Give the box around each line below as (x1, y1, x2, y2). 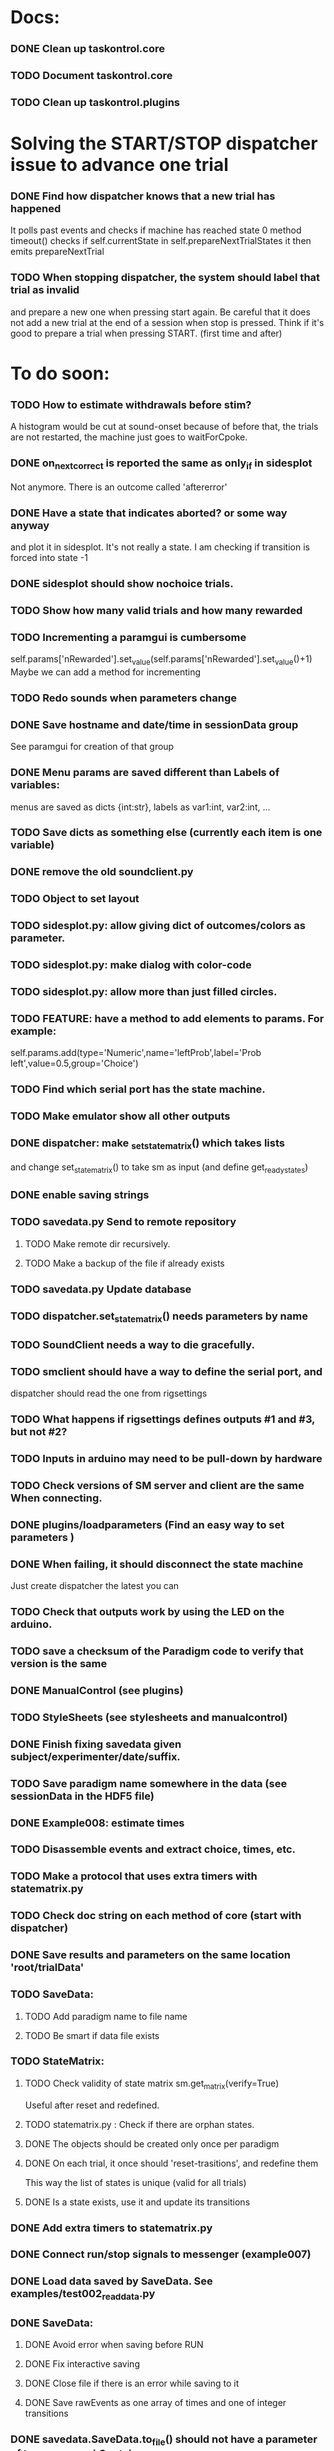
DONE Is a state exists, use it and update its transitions (24, 2196, 251, 2208)
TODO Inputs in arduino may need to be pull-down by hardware (10, 1451, 323, 1465)
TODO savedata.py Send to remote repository (10, 1215, 237, 1229)
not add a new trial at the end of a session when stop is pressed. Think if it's (10, 316, 325, 328)
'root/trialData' (10, 1961, 85, 1975)
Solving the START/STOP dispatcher (10, 132, 318, 155)
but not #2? (10, 1425, 68, 1439)
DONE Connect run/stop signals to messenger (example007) (10, 2247, 312, 2261)
